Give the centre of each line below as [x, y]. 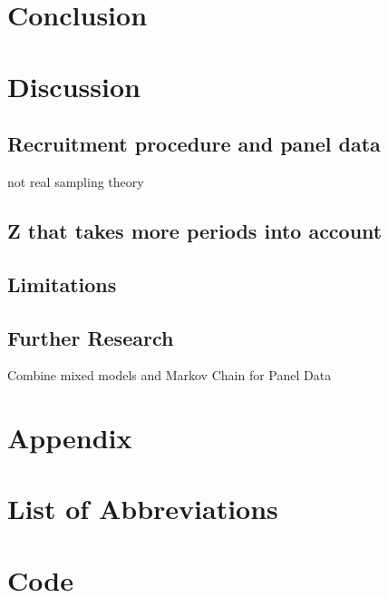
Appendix [70, 438]
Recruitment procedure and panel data [194, 144]
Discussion [74, 86]
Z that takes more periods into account [195, 230]
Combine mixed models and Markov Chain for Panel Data [170, 375]
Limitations [62, 284]
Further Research [91, 337]
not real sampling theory [76, 181]
